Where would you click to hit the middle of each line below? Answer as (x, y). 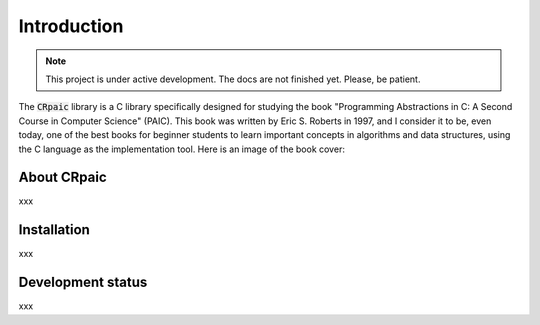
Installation (54, 230)
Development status (83, 282)
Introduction (71, 26)
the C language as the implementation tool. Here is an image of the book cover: (181, 149)
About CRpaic (62, 177)
